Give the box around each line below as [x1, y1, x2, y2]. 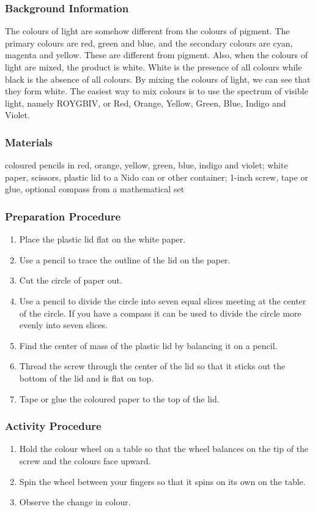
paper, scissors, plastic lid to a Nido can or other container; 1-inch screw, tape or [5, 170, 308, 183]
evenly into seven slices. [19, 318, 108, 331]
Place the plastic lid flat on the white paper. [19, 233, 186, 246]
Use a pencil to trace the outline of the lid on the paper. [19, 253, 231, 266]
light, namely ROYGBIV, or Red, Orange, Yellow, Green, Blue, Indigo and [5, 96, 286, 109]
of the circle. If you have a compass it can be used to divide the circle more [19, 306, 302, 319]
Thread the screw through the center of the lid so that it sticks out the [19, 360, 286, 372]
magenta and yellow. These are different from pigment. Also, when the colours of [5, 48, 308, 61]
